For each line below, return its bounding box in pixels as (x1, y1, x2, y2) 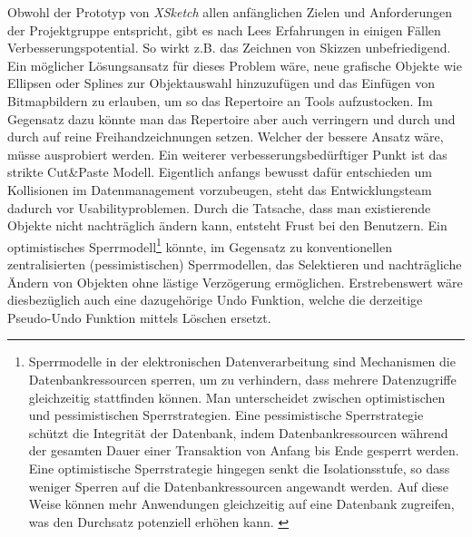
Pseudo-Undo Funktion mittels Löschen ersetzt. (7, 308, 271, 327)
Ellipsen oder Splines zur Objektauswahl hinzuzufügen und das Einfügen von (7, 73, 436, 93)
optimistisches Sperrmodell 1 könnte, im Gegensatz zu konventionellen (7, 234, 392, 256)
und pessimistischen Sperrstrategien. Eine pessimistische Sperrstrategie (28, 405, 424, 425)
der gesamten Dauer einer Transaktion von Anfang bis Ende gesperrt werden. (28, 441, 459, 460)
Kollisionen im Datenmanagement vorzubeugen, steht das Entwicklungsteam (7, 180, 432, 199)
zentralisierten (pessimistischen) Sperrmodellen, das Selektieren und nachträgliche (7, 254, 462, 273)
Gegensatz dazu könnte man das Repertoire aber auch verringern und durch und (7, 109, 456, 128)
